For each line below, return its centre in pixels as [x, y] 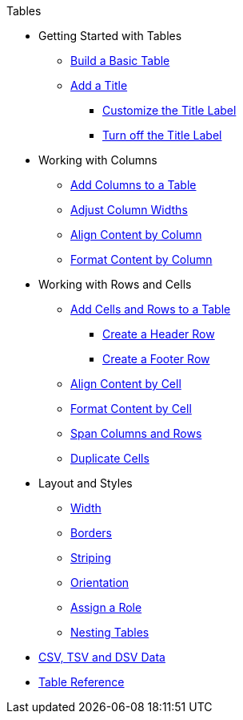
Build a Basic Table [120, 61]
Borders [91, 533]
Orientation [100, 582]
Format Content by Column [141, 259]
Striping [91, 558]
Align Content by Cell [126, 384]
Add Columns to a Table [133, 185]
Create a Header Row [159, 334]
